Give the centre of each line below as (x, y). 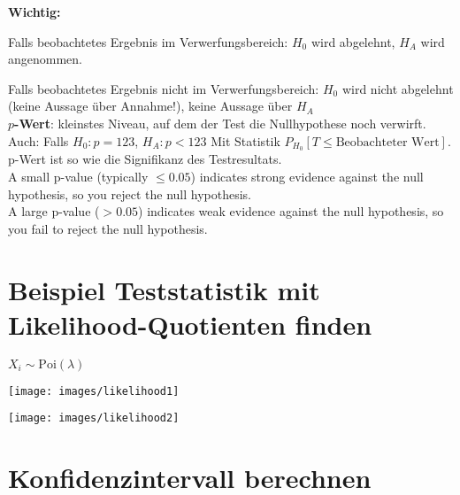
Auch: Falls (38, 140)
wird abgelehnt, (353, 41)
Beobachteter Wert (387, 142)
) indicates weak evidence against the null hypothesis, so (291, 211)
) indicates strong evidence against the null (307, 177)
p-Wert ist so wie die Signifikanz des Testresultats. (145, 159)
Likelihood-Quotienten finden (190, 324)
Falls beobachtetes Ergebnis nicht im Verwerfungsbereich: (164, 88)
